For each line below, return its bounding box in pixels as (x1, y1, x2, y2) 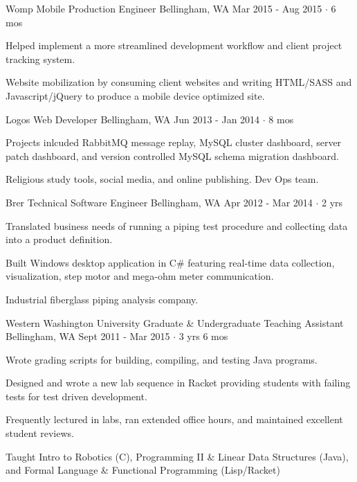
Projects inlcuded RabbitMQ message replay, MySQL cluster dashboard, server (6, 135, 342, 150)
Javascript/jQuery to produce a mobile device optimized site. (6, 88, 265, 102)
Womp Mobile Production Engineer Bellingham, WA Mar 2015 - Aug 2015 (6, 1, 322, 15)
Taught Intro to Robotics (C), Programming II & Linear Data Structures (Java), (6, 449, 349, 463)
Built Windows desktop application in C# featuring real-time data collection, (6, 255, 335, 269)
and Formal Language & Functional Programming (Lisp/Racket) (6, 463, 280, 477)
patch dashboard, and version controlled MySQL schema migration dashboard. (6, 148, 339, 163)
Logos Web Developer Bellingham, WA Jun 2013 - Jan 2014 (6, 111, 260, 126)
